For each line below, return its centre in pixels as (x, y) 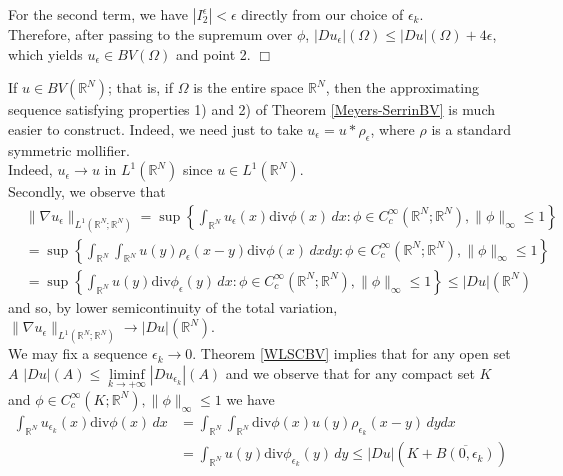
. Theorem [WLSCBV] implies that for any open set (351, 353)
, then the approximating (402, 87)
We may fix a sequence (78, 353)
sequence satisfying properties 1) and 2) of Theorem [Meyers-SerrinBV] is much (251, 109)
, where (392, 128)
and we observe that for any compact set (350, 372)
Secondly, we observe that (87, 191)
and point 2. (213, 53)
